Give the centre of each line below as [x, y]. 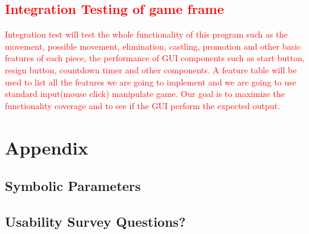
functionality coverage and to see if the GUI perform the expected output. [143, 105]
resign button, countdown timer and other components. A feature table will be [151, 69]
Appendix [47, 147]
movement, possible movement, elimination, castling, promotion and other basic [153, 46]
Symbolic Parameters [73, 186]
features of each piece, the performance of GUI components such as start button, [155, 58]
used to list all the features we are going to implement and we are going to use [151, 82]
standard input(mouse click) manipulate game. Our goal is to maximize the [145, 94]
